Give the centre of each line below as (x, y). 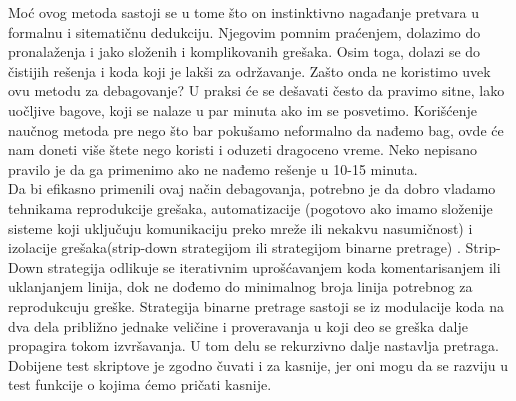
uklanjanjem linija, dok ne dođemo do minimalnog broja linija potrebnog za (240, 286)
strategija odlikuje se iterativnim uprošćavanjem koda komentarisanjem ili (274, 266)
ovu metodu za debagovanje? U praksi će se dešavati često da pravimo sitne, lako (256, 90)
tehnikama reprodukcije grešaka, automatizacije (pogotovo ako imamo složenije (250, 207)
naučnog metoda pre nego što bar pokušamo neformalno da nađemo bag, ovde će (256, 129)
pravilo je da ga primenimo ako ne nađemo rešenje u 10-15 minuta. (213, 168)
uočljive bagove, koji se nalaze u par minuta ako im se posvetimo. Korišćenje (242, 109)
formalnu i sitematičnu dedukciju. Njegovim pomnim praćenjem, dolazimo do (244, 31)
